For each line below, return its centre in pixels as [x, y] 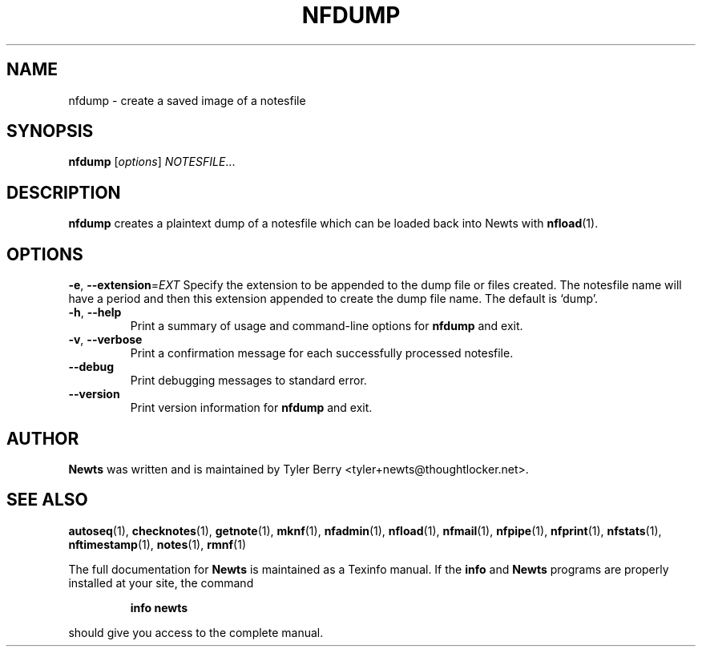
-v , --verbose [105, 340]
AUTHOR [43, 438]
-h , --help [95, 312]
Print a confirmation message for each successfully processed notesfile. [322, 353]
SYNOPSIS [50, 131]
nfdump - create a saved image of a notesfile [187, 100]
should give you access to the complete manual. [196, 632]
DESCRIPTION [64, 192]
